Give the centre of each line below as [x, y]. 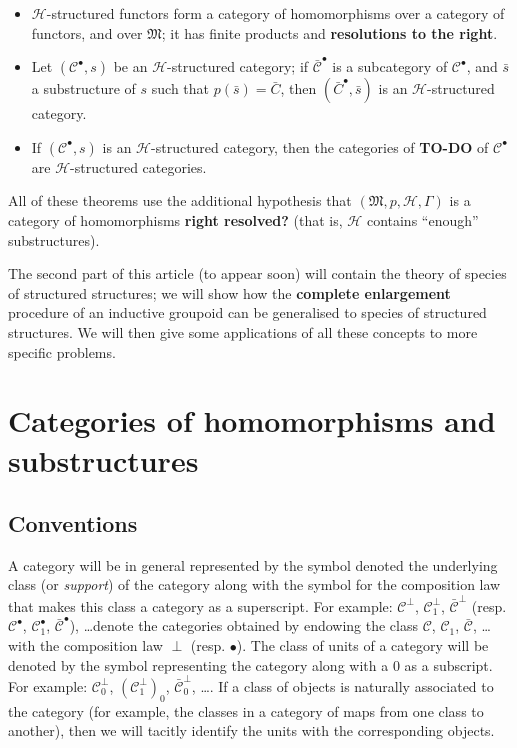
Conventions [73, 523]
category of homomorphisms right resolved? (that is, [175, 219]
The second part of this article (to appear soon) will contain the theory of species [257, 273]
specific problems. [62, 351]
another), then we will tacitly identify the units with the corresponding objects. [251, 730]
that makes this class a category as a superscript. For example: [200, 605]
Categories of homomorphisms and [252, 420]
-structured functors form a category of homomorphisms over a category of [275, 13]
